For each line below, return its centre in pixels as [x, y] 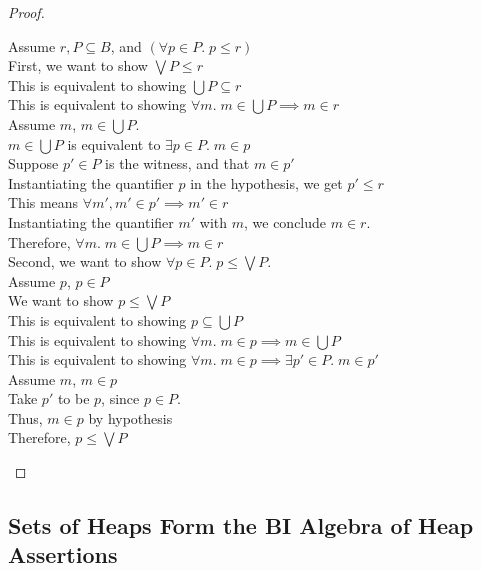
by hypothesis [130, 417]
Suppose [33, 163]
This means [43, 202]
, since [120, 398]
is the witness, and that [177, 163]
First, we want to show [78, 65]
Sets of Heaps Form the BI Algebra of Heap [241, 525]
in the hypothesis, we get [266, 182]
